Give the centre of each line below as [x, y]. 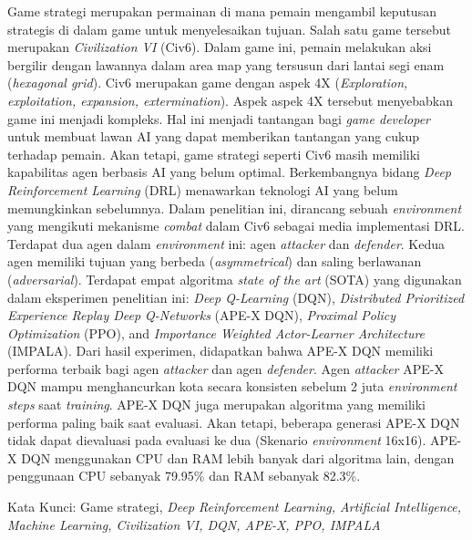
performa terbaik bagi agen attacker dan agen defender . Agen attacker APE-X [226, 368]
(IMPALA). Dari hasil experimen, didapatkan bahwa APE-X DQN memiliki [221, 351]
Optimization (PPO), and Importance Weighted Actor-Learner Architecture [216, 332]
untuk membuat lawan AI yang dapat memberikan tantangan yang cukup [213, 136]
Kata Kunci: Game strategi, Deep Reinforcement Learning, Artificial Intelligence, [235, 507]
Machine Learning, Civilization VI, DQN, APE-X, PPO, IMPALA [194, 524]
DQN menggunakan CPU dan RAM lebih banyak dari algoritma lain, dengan [238, 457]
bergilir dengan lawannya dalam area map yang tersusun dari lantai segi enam [226, 64]
